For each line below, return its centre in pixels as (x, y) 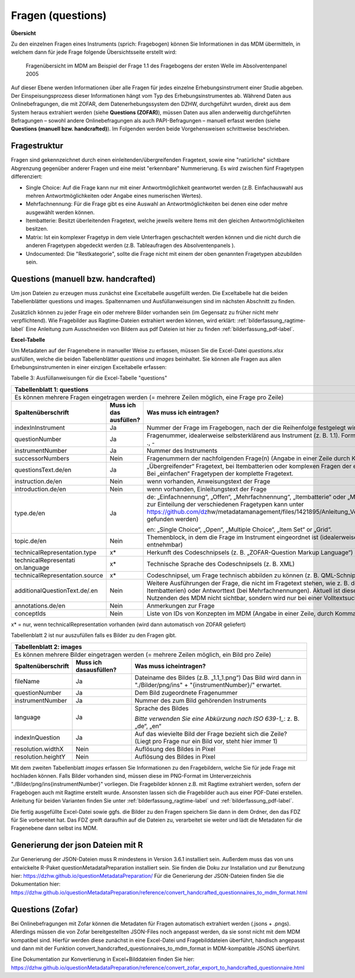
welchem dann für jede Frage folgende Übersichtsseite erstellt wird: (94, 52)
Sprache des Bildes (162, 708)
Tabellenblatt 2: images (48, 647)
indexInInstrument (40, 428)
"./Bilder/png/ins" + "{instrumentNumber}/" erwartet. (208, 685)
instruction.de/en (38, 481)
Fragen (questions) (59, 15)
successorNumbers (42, 458)
